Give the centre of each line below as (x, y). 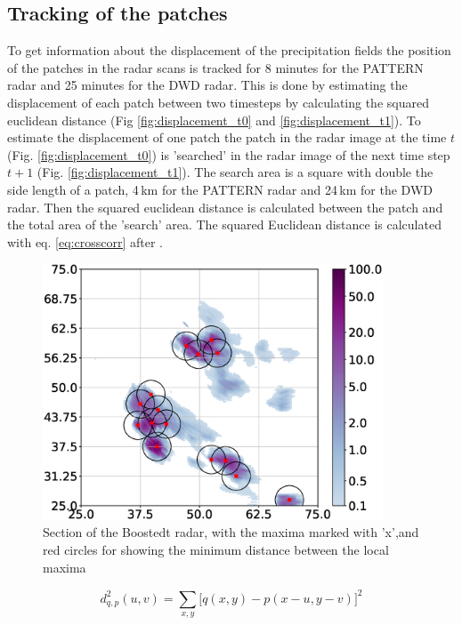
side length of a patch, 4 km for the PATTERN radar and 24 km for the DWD (220, 189)
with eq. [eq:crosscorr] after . (85, 241)
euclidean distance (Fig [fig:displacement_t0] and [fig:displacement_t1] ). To (214, 120)
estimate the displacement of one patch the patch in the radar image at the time (227, 137)
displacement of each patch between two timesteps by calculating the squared (218, 102)
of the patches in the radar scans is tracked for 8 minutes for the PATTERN (215, 67)
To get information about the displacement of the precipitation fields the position (229, 50)
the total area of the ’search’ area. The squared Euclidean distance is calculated (224, 224)
